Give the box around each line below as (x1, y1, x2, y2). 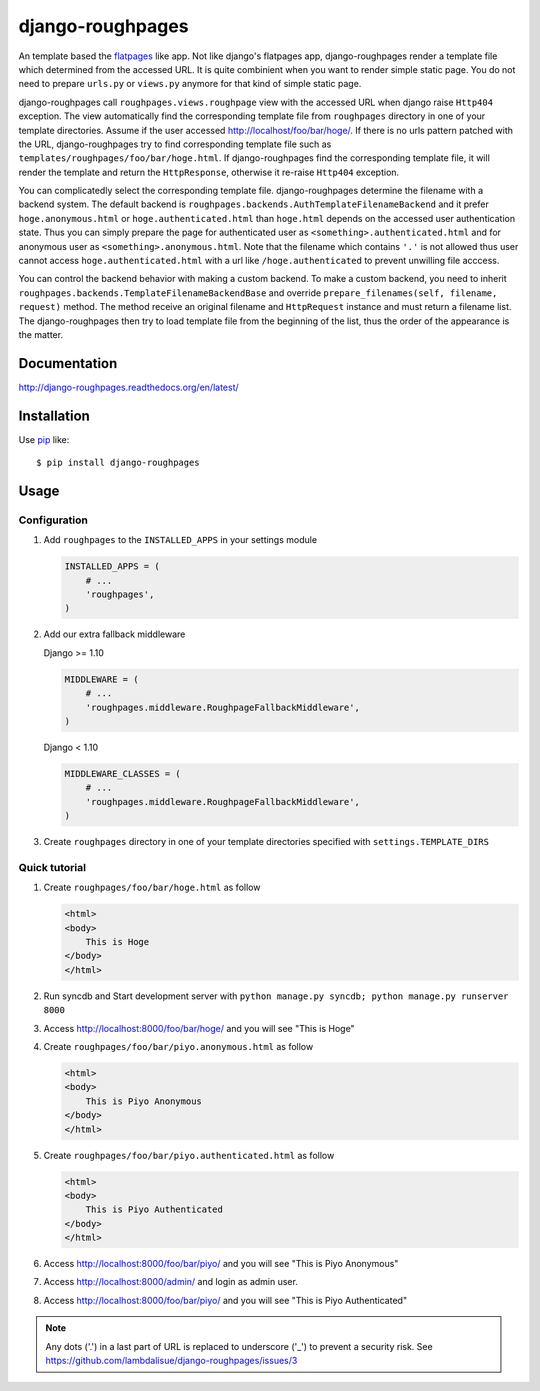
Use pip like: (18, 433, 70, 445)
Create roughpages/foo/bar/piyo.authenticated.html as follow (43, 1149, 335, 1161)
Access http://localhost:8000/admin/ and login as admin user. (43, 1276, 299, 1288)
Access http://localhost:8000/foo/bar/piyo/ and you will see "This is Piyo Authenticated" (43, 1294, 408, 1306)
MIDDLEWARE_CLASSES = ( (64, 768, 182, 779)
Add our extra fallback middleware (43, 628, 186, 640)
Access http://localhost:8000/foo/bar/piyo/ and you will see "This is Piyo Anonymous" (43, 1258, 399, 1270)
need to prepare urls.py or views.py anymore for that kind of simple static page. (18, 78, 362, 90)
